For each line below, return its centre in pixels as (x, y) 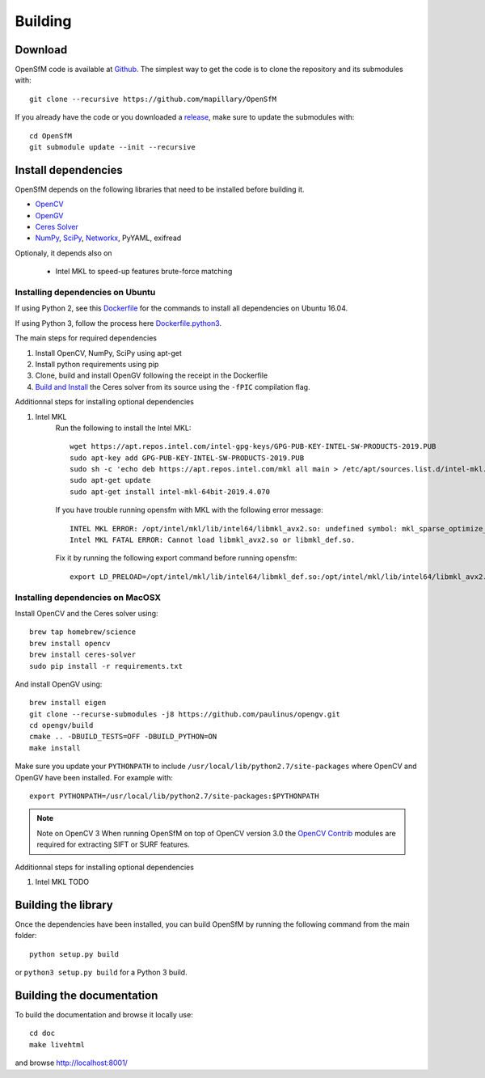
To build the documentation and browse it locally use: (104, 1014)
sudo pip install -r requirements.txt (106, 666)
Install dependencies (69, 170)
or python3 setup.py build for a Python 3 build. (101, 972)
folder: (26, 936)
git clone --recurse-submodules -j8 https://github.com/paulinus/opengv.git (185, 714)
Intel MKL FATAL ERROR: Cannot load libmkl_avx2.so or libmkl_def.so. (213, 540)
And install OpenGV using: (59, 684)
